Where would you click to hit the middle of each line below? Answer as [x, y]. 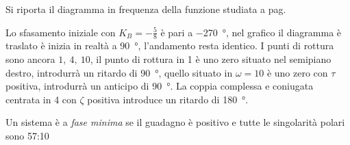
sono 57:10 [27, 135]
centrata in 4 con [41, 99]
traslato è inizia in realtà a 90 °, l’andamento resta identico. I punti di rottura [170, 45]
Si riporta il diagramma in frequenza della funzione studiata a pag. [146, 9]
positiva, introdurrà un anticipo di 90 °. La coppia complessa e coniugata [160, 86]
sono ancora [30, 59]
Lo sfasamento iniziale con [61, 32]
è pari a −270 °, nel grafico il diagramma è [251, 32]
